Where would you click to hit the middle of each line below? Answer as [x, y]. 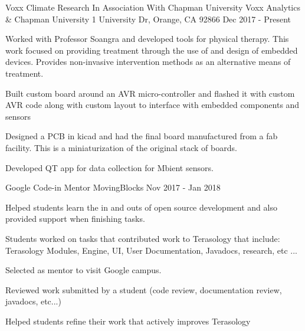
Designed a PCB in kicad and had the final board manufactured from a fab [142, 136]
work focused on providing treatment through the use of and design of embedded [152, 50]
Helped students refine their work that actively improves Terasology [128, 321]
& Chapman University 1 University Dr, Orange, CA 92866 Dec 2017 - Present [148, 19]
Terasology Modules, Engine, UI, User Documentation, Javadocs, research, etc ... [151, 250]
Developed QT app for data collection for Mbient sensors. [109, 167]
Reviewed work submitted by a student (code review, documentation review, [144, 289]
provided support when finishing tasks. [75, 219]
